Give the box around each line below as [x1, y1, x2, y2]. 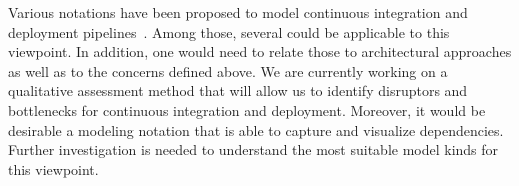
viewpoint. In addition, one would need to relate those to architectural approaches [8, 41, 512, 62]
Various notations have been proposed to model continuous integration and [8, 2, 468, 22]
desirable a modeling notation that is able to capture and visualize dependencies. [8, 119, 504, 140]
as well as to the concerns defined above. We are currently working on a [8, 60, 448, 81]
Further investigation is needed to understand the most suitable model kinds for [8, 139, 499, 160]
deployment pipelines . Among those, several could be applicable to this [8, 21, 450, 42]
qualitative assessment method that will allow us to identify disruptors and [8, 80, 468, 101]
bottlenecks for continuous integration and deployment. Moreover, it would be [8, 99, 486, 120]
